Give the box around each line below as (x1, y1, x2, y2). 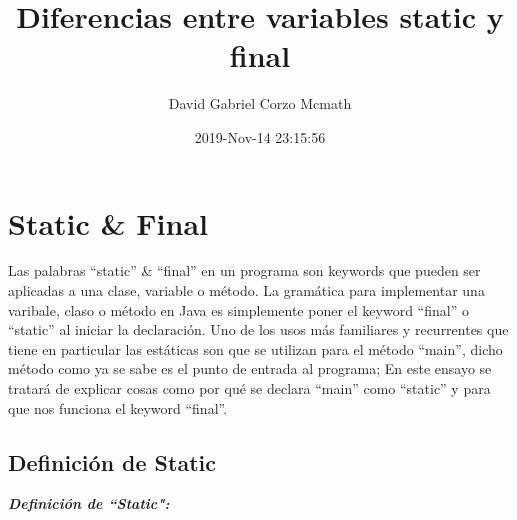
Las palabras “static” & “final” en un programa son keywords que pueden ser (8, 260, 481, 281)
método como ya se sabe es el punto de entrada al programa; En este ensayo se (8, 358, 492, 379)
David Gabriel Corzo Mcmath (168, 93, 352, 114)
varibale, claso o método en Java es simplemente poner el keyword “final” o (8, 299, 469, 320)
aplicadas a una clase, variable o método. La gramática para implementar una (8, 280, 485, 301)
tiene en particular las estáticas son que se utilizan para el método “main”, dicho (8, 338, 503, 359)
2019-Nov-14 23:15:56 (194, 126, 326, 147)
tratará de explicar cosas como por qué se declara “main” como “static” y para (8, 378, 491, 398)
